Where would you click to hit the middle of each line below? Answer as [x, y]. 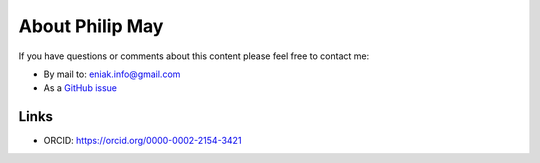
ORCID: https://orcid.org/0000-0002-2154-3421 [142, 141]
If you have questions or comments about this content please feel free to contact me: [194, 56]
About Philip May [91, 26]
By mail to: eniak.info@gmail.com [112, 74]
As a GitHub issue [80, 88]
